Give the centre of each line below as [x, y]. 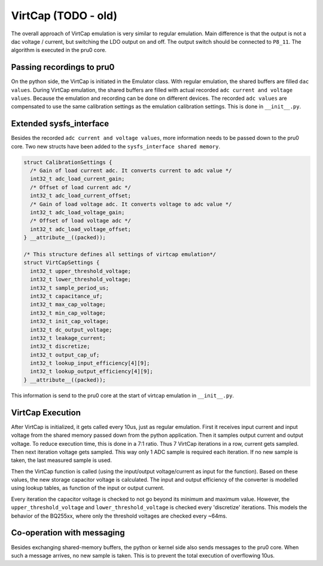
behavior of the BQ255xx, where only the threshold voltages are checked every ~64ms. [119, 516]
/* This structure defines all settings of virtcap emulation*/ [120, 254]
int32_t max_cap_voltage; [68, 305]
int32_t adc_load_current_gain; [77, 179]
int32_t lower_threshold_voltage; [81, 279]
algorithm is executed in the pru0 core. [59, 50]
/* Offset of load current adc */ [81, 187]
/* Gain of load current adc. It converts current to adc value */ [131, 171]
